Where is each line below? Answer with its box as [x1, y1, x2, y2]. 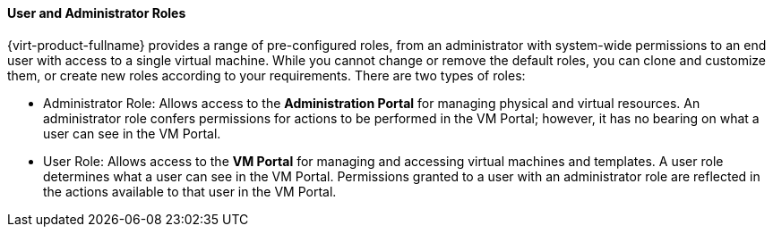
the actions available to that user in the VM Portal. [43, 183, 337, 199]
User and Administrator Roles [7, 5, 186, 21]
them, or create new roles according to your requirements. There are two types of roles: [7, 67, 526, 83]
